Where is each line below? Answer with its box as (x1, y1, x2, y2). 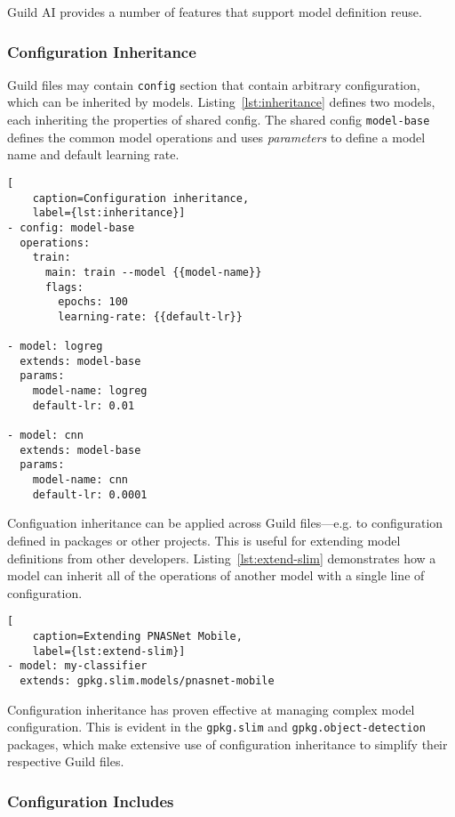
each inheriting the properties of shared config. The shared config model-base (7, 110, 430, 129)
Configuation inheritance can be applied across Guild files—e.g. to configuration (7, 514, 443, 532)
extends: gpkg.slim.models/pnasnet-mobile (20, 674, 275, 687)
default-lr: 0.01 (32, 399, 135, 412)
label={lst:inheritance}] (32, 206, 186, 220)
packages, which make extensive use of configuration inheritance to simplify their (7, 734, 448, 753)
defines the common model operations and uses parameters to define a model (7, 127, 426, 146)
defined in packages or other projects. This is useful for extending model (7, 530, 401, 549)
